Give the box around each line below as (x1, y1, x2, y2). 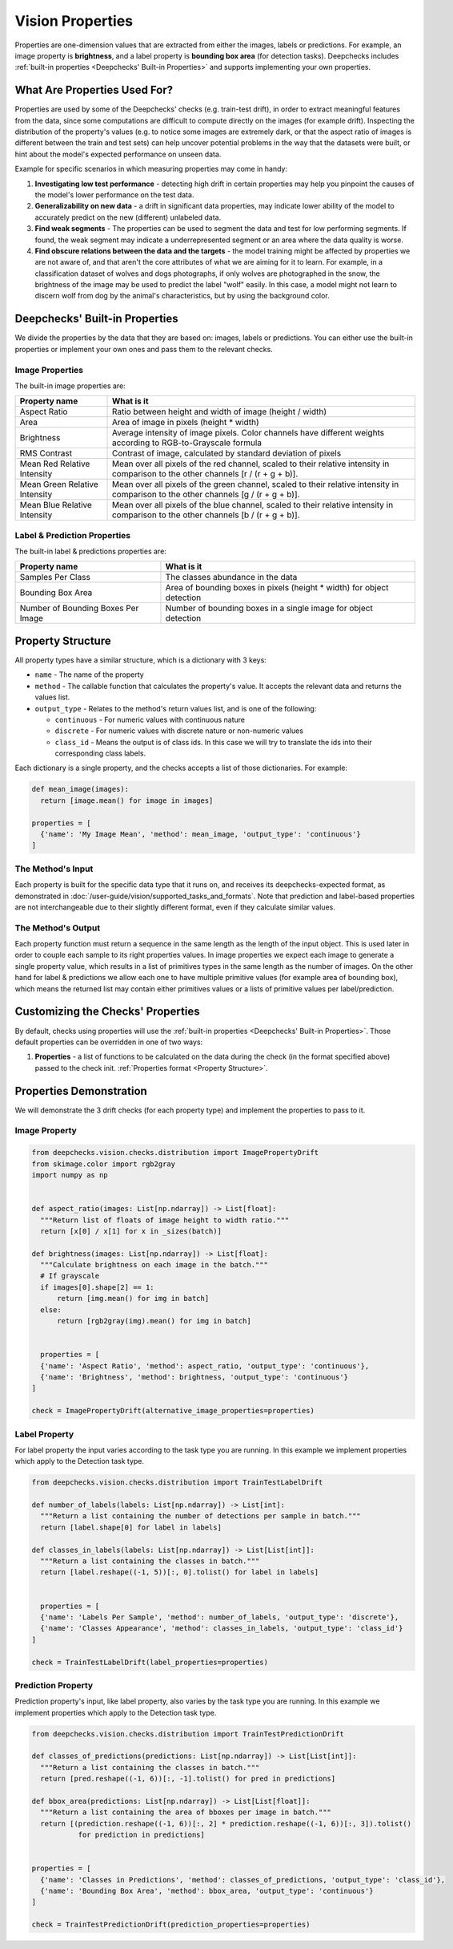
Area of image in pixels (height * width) (111, 417, 259, 428)
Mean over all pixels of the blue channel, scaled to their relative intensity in (111, 500, 394, 511)
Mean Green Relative (19, 479, 99, 490)
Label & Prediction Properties (14, 529, 131, 541)
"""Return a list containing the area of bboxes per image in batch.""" (40, 1808, 332, 1817)
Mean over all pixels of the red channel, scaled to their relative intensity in (111, 458, 390, 469)
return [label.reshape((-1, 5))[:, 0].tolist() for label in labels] (40, 1568, 319, 1577)
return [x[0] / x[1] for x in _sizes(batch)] (40, 1226, 222, 1235)
